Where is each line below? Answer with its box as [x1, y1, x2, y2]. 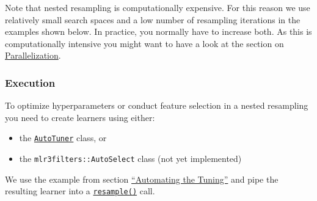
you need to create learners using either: [5, 111, 155, 123]
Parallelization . [5, 49, 61, 62]
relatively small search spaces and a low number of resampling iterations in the [5, 13, 301, 26]
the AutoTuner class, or [19, 131, 107, 144]
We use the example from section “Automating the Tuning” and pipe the [5, 172, 279, 185]
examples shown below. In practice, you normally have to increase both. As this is [5, 25, 312, 38]
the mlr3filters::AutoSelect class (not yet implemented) [19, 152, 242, 165]
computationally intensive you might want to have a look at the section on [5, 37, 284, 49]
